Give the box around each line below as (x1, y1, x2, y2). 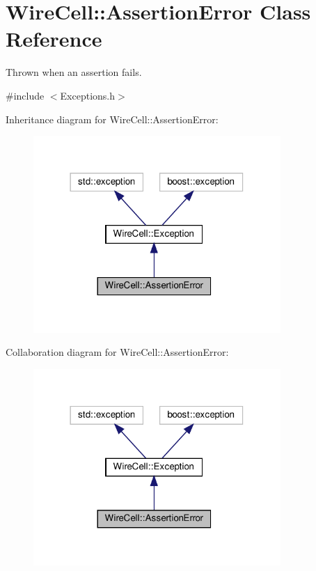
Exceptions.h (60, 88, 116, 102)
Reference (6, 24, 102, 53)
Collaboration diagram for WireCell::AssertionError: (6, 345, 229, 359)
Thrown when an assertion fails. (6, 65, 142, 79)
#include (6, 88, 45, 102)
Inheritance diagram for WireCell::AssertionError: (6, 111, 219, 126)
